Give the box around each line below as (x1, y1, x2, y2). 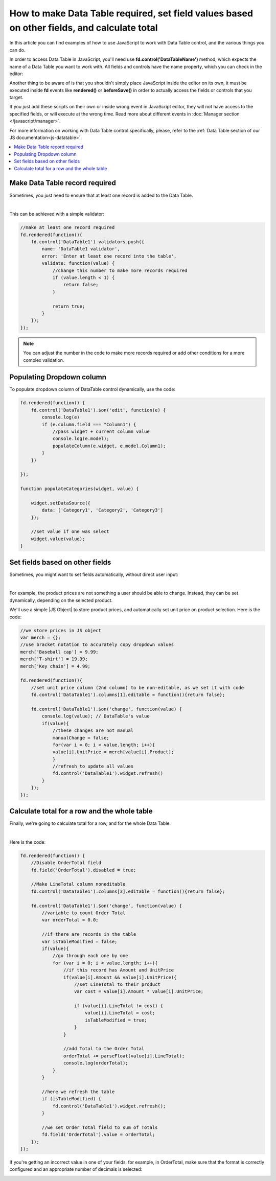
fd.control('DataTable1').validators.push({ (31, 239, 145, 245)
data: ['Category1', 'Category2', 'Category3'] (41, 507, 164, 513)
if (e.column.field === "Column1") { (41, 422, 136, 427)
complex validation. (23, 357, 64, 363)
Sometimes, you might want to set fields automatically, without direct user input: (9, 571, 178, 577)
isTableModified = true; (84, 1017, 147, 1023)
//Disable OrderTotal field (31, 860, 102, 866)
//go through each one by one (52, 953, 128, 959)
